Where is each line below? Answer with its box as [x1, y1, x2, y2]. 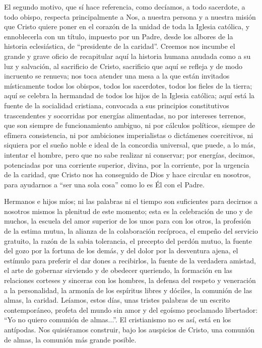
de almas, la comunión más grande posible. [4, 334, 137, 344]
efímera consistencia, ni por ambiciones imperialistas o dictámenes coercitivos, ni [4, 129, 253, 140]
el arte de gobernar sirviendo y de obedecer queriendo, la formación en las [4, 265, 233, 275]
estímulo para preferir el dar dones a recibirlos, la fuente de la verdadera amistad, [4, 255, 256, 265]
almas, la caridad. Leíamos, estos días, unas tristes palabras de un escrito [4, 295, 230, 305]
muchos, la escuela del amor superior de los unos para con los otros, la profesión [4, 216, 251, 226]
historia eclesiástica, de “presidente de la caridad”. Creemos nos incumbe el [4, 41, 235, 51]
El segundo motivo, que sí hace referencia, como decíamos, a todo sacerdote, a [4, 2, 245, 12]
